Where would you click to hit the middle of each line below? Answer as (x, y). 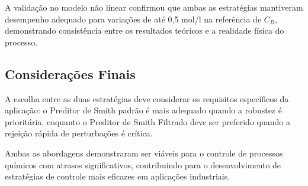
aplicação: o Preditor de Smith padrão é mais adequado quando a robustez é (143, 110)
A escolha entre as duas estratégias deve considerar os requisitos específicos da (147, 98)
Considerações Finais (70, 74)
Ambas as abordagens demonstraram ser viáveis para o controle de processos (144, 153)
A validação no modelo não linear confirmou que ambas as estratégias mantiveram (154, 7)
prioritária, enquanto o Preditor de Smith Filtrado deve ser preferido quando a (147, 121)
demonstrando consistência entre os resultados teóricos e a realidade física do (145, 30)
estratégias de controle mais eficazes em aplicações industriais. (118, 176)
